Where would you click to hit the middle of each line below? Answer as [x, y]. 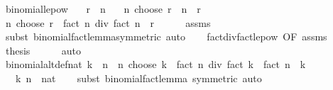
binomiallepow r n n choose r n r [103, 9]
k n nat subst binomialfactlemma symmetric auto [138, 78]
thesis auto [43, 50]
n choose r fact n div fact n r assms [108, 22]
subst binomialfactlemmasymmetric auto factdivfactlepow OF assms [166, 36]
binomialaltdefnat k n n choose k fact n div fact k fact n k [155, 64]
